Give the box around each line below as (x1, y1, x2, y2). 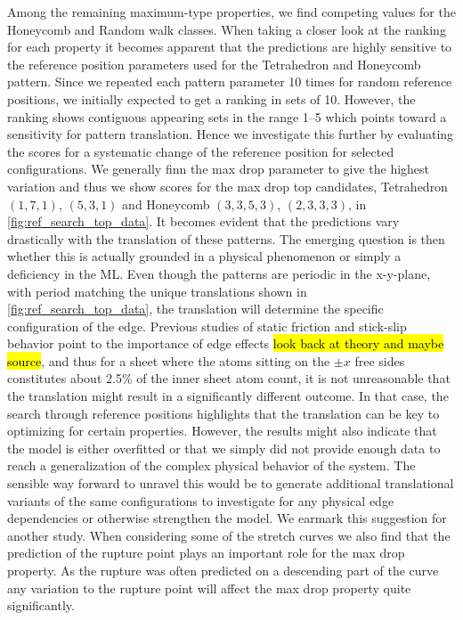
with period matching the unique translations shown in (7, 281, 307, 300)
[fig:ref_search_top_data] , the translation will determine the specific (7, 299, 384, 318)
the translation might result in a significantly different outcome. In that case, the (7, 387, 449, 405)
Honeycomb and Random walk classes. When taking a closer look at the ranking (7, 20, 446, 38)
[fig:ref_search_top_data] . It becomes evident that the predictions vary (7, 212, 400, 231)
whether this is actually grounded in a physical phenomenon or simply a (7, 247, 402, 265)
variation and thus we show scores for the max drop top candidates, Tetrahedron (7, 176, 448, 195)
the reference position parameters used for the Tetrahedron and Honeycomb (7, 54, 421, 73)
